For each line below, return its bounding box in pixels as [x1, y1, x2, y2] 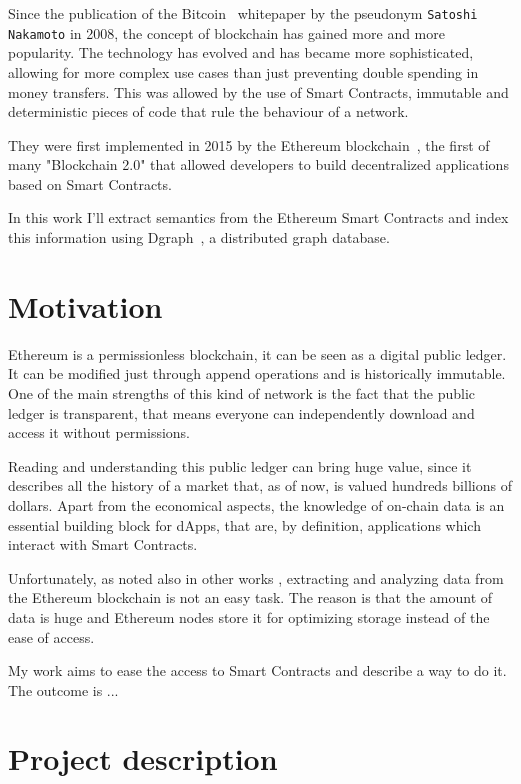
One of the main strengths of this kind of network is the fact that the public [8, 382, 476, 403]
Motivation [8, 285, 163, 326]
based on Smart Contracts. [8, 173, 172, 194]
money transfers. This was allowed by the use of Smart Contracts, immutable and [8, 81, 509, 102]
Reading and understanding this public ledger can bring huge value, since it [8, 455, 472, 476]
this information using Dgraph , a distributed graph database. [8, 227, 390, 248]
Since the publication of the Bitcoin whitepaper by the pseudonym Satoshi [8, 3, 478, 23]
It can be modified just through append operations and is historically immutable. [8, 363, 506, 384]
